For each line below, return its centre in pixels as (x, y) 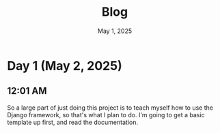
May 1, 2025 (115, 31)
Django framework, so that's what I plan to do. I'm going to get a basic (106, 114)
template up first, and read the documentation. (73, 122)
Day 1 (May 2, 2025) (65, 65)
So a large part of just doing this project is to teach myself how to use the (110, 108)
